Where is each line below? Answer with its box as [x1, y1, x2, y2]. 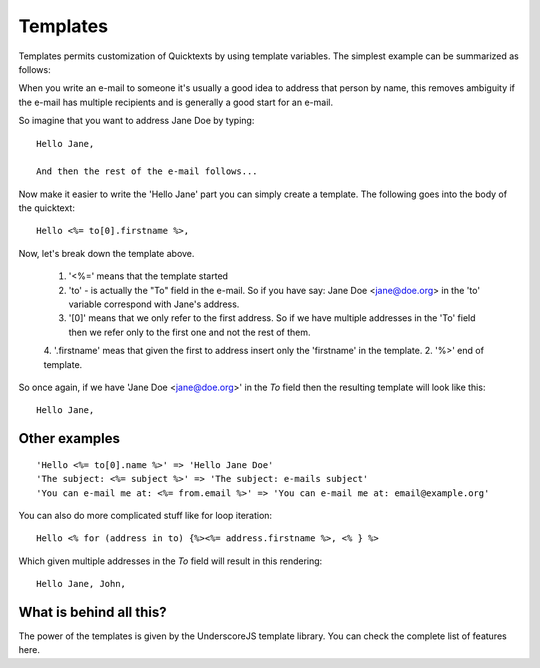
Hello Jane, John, [36, 578, 127, 590]
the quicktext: [18, 202, 75, 214]
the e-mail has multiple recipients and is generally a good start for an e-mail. [18, 96, 334, 108]
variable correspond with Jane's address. [68, 298, 240, 310]
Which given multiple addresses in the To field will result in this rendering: [18, 555, 323, 567]
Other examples [18, 430, 120, 447]
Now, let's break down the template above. [18, 247, 195, 259]
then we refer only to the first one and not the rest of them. [68, 326, 311, 338]
